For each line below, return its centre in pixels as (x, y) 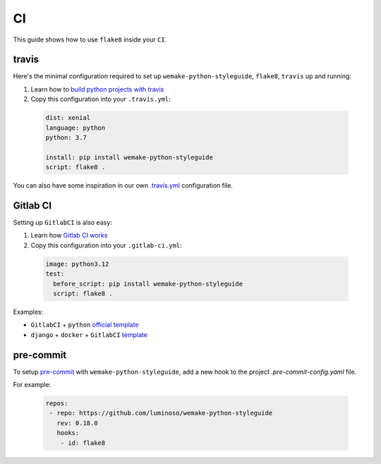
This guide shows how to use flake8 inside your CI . (90, 39)
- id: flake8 (83, 443)
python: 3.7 (66, 138)
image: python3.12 (77, 264)
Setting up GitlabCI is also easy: (62, 223)
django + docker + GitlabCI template (89, 334)
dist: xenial (68, 118)
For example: (32, 385)
